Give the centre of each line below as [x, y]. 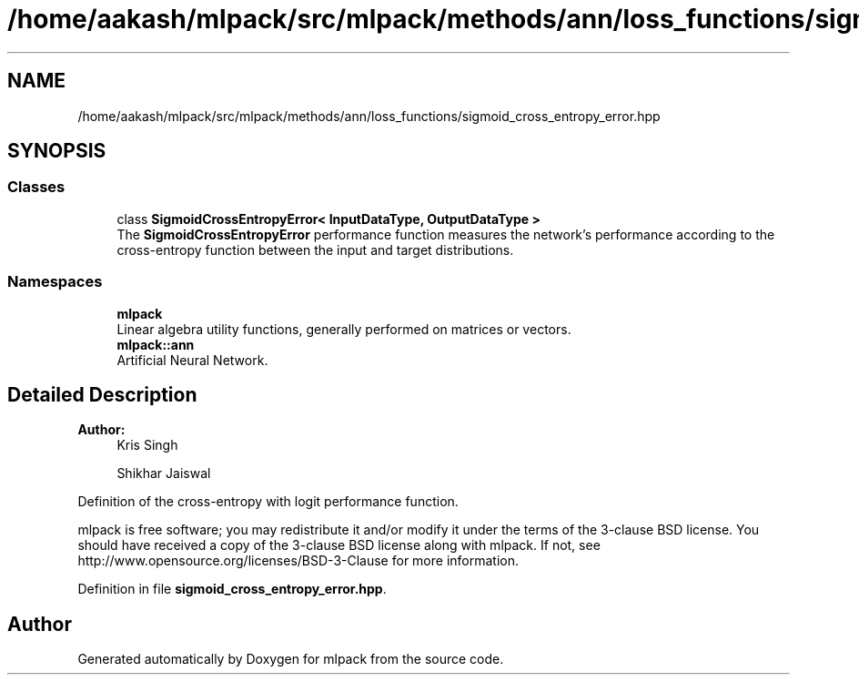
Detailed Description [102, 394]
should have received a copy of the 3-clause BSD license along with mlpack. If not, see [339, 545]
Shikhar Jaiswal [164, 473]
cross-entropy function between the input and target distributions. [315, 249]
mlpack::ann [156, 344]
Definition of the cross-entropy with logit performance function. [268, 502]
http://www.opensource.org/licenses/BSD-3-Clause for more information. [298, 561]
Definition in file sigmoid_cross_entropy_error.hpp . [232, 589]
